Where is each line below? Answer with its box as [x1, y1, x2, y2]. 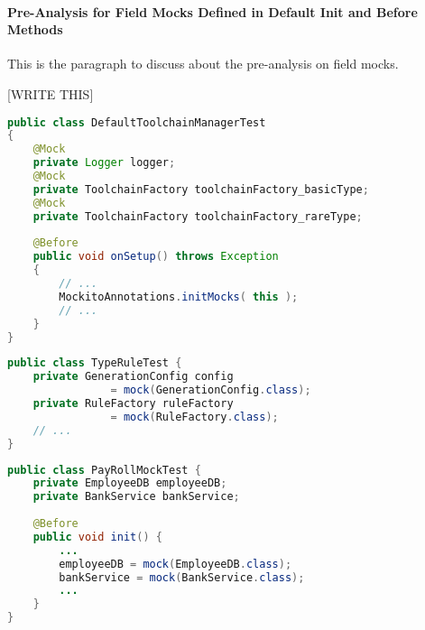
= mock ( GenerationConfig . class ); [110, 384, 311, 397]
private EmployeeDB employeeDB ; [32, 477, 227, 490]
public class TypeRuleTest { [7, 357, 182, 370]
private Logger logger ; [32, 156, 176, 170]
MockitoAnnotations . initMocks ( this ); [59, 290, 299, 303]
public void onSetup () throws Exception [32, 250, 279, 264]
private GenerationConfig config [32, 370, 234, 384]
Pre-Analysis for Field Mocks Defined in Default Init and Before [7, 2, 418, 21]
